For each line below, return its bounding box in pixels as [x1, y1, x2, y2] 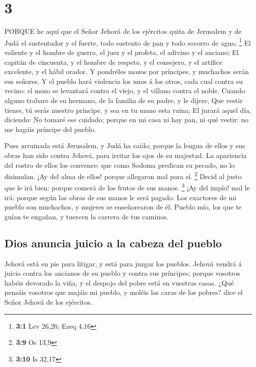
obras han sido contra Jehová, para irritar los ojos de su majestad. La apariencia [4, 150, 247, 160]
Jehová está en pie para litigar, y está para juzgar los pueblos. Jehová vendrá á [4, 258, 242, 268]
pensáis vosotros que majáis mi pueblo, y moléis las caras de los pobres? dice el [4, 287, 243, 297]
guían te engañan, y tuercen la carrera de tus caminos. [4, 211, 169, 221]
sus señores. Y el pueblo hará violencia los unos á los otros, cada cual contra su [4, 76, 243, 86]
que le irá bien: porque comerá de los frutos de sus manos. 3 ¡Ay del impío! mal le [4, 181, 250, 192]
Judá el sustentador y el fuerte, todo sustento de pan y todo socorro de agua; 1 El [4, 36, 251, 48]
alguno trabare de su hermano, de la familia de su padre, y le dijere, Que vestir [4, 95, 243, 105]
